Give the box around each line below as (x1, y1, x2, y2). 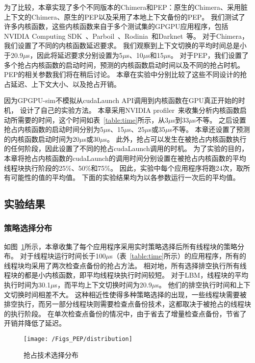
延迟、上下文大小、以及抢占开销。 (10, 78, 121, 89)
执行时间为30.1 (4, 280, 51, 290)
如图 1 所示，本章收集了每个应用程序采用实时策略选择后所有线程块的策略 (4, 241, 237, 251)
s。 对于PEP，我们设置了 (168, 50, 249, 60)
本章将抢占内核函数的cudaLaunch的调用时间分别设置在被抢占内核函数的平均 (4, 153, 246, 163)
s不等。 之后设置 (193, 114, 246, 125)
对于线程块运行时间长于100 (20, 251, 106, 261)
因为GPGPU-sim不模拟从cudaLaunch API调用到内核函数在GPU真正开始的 (4, 95, 238, 105)
